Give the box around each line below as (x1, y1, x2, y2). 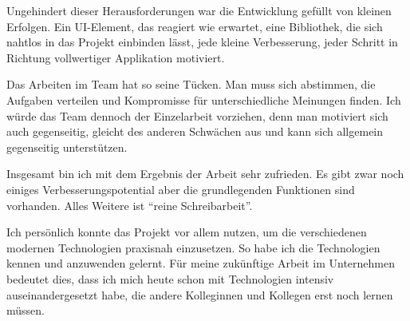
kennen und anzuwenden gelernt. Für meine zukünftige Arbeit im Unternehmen (6, 255, 395, 271)
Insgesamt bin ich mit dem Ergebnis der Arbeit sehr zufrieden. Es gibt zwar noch (6, 165, 404, 182)
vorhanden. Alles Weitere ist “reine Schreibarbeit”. (6, 196, 253, 213)
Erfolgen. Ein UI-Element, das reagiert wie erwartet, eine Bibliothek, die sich (6, 18, 383, 34)
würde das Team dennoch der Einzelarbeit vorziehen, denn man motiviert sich (6, 107, 388, 124)
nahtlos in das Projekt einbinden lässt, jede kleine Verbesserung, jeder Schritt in (6, 34, 398, 50)
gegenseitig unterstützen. (6, 138, 128, 155)
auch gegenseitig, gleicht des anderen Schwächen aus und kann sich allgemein (6, 123, 384, 140)
